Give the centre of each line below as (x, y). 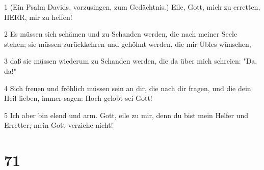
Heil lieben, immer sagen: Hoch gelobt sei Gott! (78, 98)
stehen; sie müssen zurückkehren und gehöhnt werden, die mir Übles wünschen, (128, 44)
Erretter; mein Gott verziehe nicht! (59, 125)
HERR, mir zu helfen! (38, 17)
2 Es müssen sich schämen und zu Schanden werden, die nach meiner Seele (121, 34)
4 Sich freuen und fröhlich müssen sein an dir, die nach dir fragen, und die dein (128, 88)
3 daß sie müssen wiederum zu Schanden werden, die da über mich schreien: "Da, (131, 61)
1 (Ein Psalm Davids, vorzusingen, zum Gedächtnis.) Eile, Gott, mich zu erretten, (132, 7)
